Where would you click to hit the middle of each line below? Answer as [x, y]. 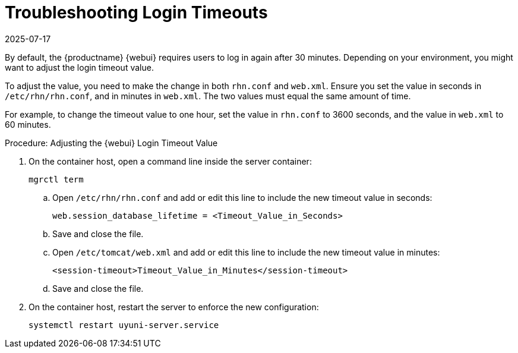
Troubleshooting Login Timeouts [136, 12]
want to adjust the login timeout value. [79, 67]
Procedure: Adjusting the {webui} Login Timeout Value [111, 143]
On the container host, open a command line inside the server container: [170, 161]
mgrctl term [56, 179]
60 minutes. [28, 124]
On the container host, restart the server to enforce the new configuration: [174, 307]
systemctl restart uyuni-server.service [124, 325]
